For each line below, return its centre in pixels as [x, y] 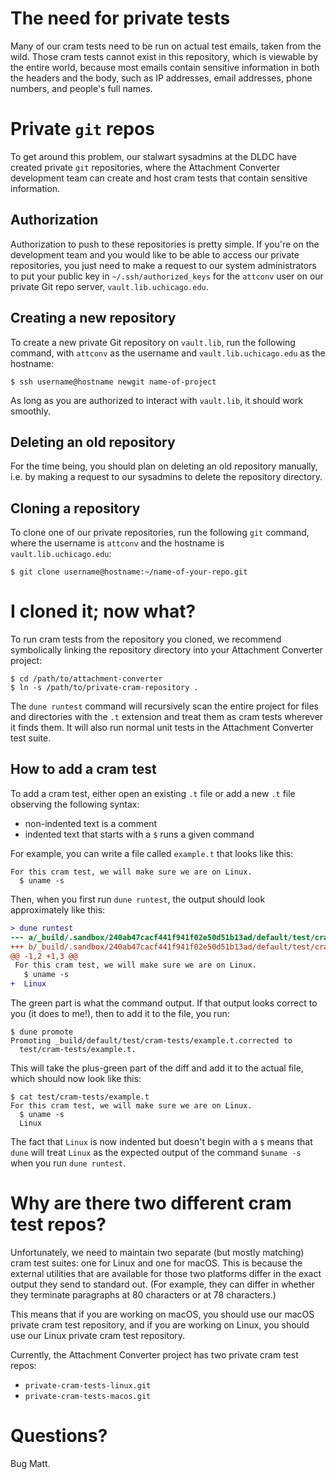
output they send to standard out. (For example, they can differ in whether [163, 1284]
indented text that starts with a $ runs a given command [139, 834]
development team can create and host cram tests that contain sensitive [159, 178]
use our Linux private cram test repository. [98, 1335]
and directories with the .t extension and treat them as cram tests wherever [167, 717]
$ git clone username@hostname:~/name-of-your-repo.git [129, 572]
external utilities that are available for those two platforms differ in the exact [166, 1273]
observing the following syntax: [75, 804]
